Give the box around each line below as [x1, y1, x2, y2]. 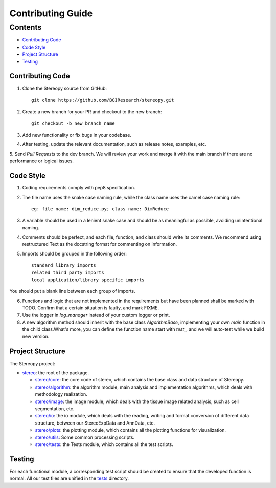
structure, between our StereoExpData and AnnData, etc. [35, 420, 155, 426]
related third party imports [31, 269, 104, 275]
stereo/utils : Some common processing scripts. [35, 434, 135, 440]
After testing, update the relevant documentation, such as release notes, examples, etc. [22, 141, 206, 147]
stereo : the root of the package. [22, 370, 89, 376]
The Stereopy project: [9, 360, 56, 366]
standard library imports [31, 263, 97, 268]
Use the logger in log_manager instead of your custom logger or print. [22, 312, 170, 318]
